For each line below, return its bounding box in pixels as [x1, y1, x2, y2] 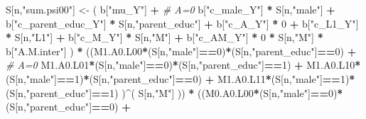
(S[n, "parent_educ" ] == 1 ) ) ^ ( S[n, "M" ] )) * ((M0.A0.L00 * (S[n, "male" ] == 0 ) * [6, 85, 343, 100]
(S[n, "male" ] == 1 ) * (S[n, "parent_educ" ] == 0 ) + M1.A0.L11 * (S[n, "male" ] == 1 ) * [6, 71, 355, 86]
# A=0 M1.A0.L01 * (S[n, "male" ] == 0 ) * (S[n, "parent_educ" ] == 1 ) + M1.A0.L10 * [6, 57, 361, 72]
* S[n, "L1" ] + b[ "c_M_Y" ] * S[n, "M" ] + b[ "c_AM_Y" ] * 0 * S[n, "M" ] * [6, 30, 323, 45]
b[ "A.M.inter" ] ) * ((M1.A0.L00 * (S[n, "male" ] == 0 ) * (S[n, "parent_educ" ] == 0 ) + [6, 43, 357, 58]
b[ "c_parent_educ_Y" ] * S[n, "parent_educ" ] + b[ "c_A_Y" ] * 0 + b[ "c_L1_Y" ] [6, 16, 359, 30]
